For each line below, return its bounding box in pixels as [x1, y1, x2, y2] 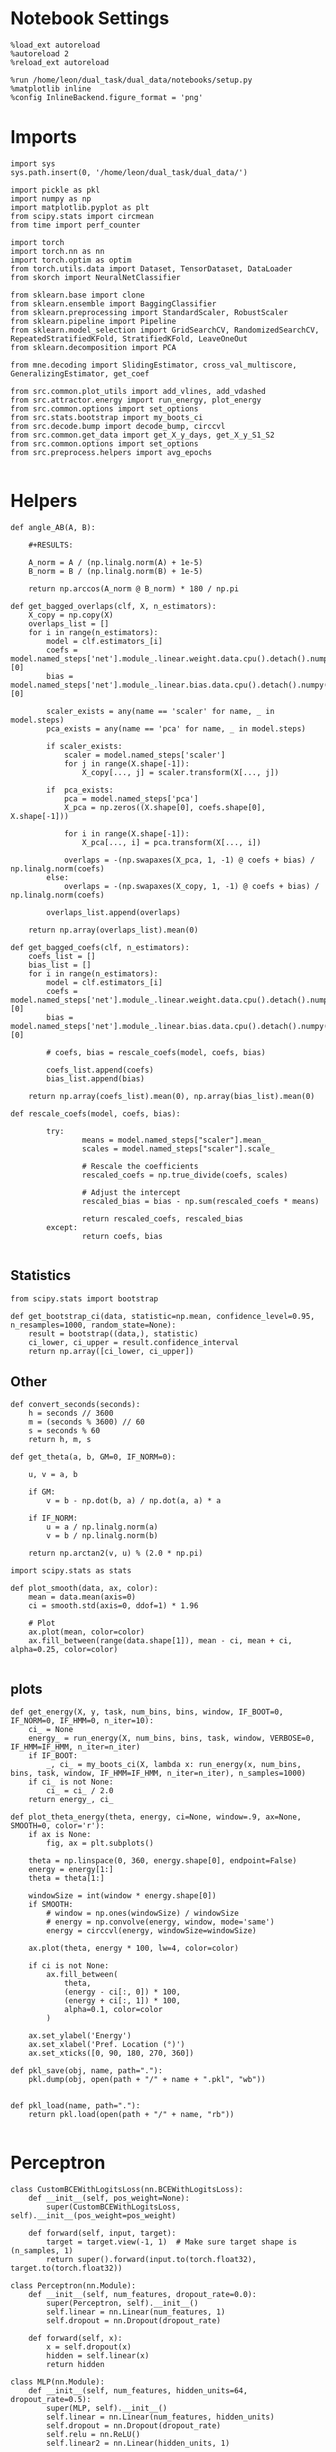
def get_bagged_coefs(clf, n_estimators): [10, 942, 190, 952]
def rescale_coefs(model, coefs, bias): [10, 1108, 182, 1119]
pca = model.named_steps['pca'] [63, 793, 199, 804]
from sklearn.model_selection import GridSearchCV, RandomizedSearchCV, [10, 325, 320, 335]
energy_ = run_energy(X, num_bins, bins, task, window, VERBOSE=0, [28, 1733, 315, 1744]
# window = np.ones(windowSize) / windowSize [46, 1908, 240, 1919]
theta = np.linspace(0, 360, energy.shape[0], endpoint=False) [28, 1856, 298, 1866]
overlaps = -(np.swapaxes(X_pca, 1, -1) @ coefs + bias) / [63, 855, 315, 865]
